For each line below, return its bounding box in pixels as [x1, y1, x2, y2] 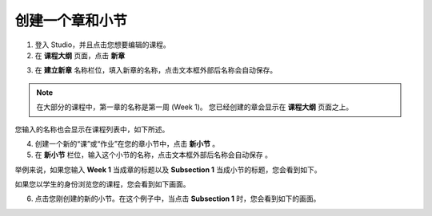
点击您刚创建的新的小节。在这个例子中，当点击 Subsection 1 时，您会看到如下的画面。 [34, 194, 321, 203]
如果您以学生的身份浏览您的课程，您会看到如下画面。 [14, 179, 190, 189]
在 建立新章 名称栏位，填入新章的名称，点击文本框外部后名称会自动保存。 [34, 65, 278, 75]
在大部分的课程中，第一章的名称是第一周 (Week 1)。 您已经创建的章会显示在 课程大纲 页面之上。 [36, 102, 354, 112]
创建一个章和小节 [14, 12, 128, 29]
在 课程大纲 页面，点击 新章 [34, 50, 126, 60]
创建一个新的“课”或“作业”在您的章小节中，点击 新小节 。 [34, 139, 220, 148]
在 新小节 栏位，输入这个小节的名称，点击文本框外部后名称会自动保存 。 [34, 150, 272, 159]
